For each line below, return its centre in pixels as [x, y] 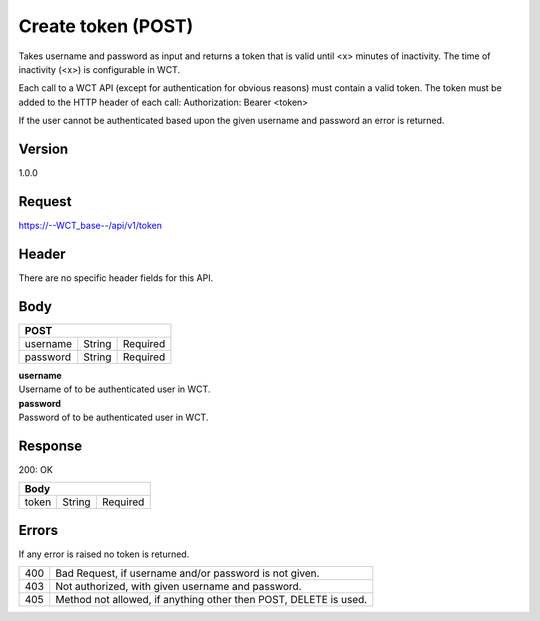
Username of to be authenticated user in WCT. [114, 389]
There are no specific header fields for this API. [116, 277]
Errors [38, 530]
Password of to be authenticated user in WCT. [113, 417]
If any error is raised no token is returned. [104, 554]
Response [50, 445]
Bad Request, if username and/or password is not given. [187, 573]
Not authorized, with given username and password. [178, 587]
